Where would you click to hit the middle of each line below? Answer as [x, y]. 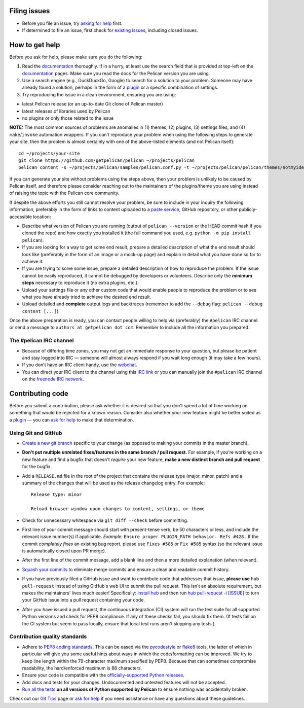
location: [42, 217]
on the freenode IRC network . [53, 379]
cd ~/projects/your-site [49, 153]
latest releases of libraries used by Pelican [66, 111]
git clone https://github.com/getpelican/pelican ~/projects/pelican [107, 160]
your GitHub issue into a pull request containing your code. [84, 600]
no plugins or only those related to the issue [68, 118]
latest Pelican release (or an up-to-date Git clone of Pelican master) [92, 104]
